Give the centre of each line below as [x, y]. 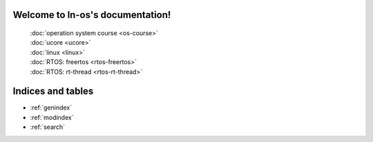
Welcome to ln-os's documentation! [92, 15]
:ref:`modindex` [52, 117]
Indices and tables [53, 91]
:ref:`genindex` [51, 108]
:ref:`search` [48, 127]
